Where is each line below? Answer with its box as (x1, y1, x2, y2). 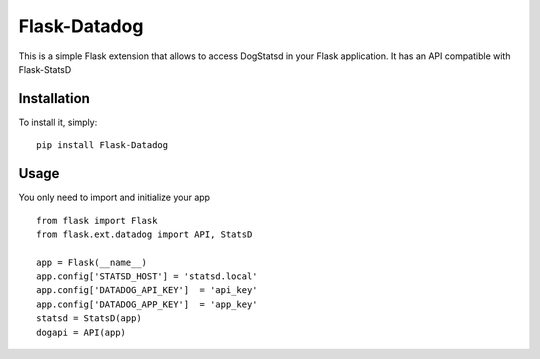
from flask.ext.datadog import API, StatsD (36, 228, 253, 240)
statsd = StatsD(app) (36, 313, 142, 324)
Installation (18, 90, 90, 107)
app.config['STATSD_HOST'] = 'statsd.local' (36, 271, 259, 282)
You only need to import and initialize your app (18, 191, 210, 204)
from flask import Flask (36, 215, 158, 226)
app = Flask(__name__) (36, 256, 148, 268)
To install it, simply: (18, 116, 98, 128)
